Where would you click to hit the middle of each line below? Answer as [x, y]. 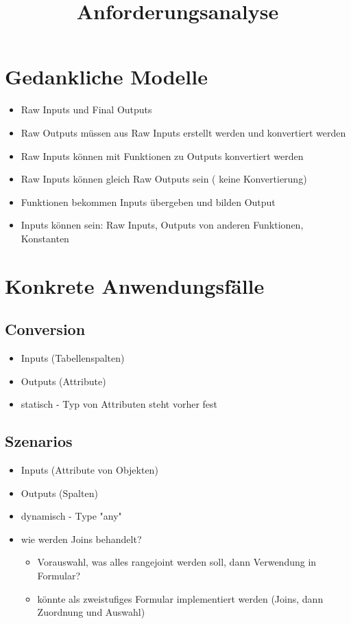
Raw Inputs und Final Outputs [86, 109]
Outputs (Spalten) [59, 493]
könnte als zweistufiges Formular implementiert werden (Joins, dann [180, 598]
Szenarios [39, 441]
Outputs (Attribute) [63, 381]
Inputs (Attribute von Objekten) [89, 470]
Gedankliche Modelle [106, 77]
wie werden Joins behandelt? [81, 539]
